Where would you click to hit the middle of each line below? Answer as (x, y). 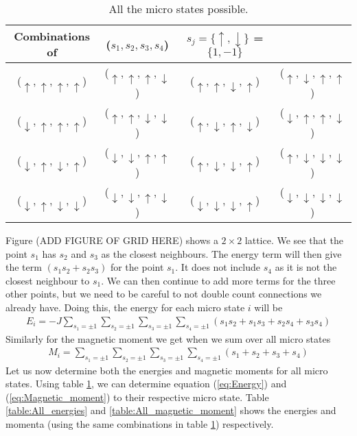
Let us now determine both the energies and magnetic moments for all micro (167, 370)
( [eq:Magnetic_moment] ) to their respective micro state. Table (137, 397)
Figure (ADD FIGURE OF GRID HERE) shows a (112, 240)
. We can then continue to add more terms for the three (218, 280)
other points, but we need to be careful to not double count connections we (164, 294)
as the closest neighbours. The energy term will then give (221, 253)
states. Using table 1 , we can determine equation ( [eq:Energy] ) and (146, 384)
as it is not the (306, 267)
